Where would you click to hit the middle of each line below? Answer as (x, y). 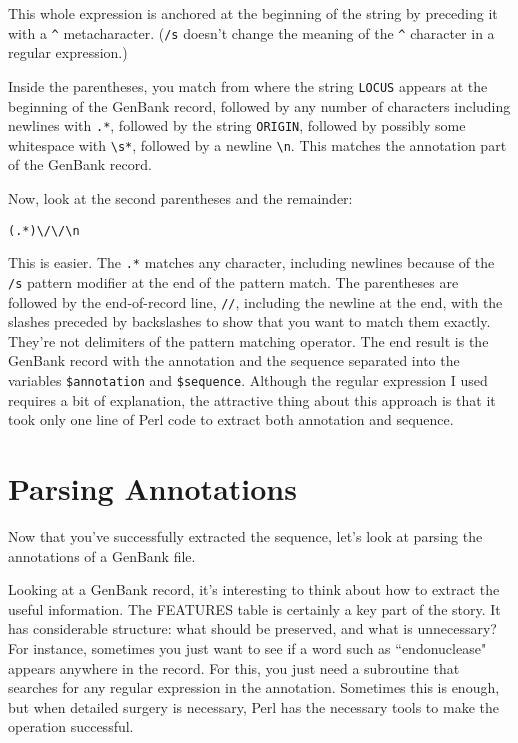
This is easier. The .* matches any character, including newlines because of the (251, 262)
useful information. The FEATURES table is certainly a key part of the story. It (254, 608)
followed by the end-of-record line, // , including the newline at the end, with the (255, 301)
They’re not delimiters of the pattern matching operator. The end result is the (248, 340)
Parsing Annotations (152, 488)
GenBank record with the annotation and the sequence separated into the (234, 360)
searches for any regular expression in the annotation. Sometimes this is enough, (254, 687)
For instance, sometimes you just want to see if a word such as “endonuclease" (247, 647)
